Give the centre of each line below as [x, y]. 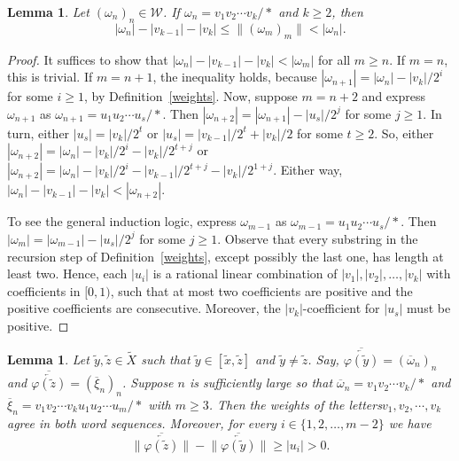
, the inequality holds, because [235, 77]
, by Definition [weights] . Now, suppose [191, 96]
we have [410, 422]
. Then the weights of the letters [295, 404]
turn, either [39, 133]
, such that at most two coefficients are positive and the [261, 290]
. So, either [404, 133]
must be [429, 308]
